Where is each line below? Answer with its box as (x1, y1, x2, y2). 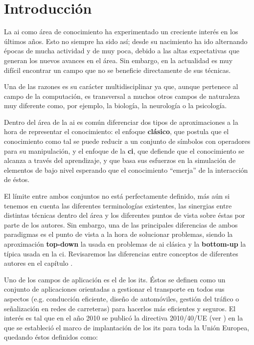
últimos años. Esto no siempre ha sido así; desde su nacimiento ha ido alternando (4, 36, 248, 46)
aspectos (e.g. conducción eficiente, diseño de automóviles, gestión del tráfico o (4, 293, 239, 303)
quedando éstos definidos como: (4, 332, 98, 342)
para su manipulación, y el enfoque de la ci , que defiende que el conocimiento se (4, 145, 244, 156)
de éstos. (4, 174, 30, 184)
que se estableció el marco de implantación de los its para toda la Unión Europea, (4, 322, 250, 332)
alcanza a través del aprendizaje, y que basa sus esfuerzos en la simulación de (4, 155, 236, 165)
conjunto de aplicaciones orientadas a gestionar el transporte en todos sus (4, 284, 225, 294)
